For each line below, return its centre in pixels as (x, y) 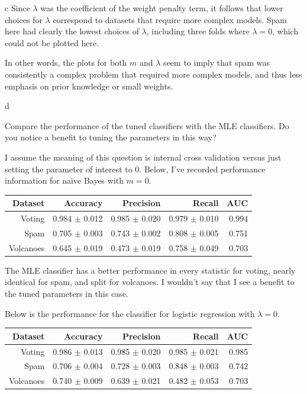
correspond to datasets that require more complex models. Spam (170, 19)
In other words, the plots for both (66, 63)
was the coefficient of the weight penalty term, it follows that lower (162, 8)
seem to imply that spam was (216, 63)
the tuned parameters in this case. (67, 294)
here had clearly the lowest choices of (72, 31)
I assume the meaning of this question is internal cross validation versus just (143, 157)
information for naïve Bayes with (64, 180)
